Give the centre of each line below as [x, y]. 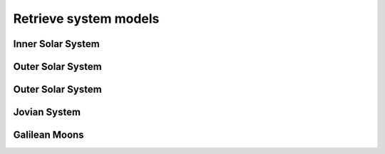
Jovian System [47, 112]
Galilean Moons [49, 135]
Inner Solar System [56, 44]
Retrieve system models [86, 19]
